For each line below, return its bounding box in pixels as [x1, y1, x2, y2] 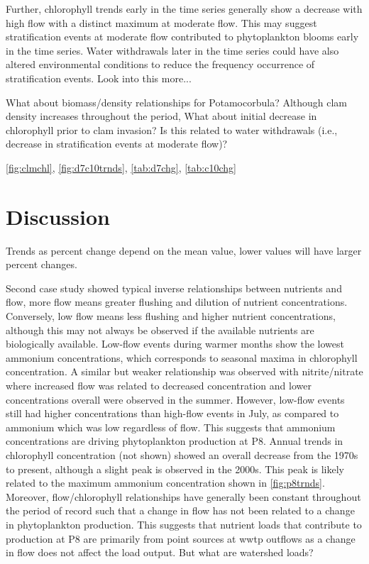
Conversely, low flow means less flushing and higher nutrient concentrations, [6, 309, 336, 324]
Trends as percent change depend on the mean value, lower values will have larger [6, 243, 362, 258]
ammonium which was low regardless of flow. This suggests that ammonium [6, 419, 336, 434]
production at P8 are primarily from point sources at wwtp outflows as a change [6, 531, 356, 546]
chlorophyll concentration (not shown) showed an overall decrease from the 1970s [6, 447, 358, 462]
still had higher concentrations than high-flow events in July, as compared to [6, 406, 339, 421]
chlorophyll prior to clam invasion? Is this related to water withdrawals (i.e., [6, 122, 338, 137]
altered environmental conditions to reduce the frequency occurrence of [6, 57, 315, 72]
